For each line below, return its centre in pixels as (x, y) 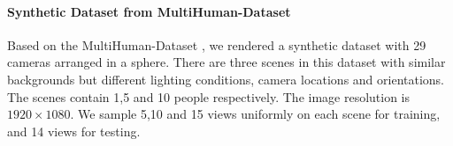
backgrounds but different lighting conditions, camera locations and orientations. (226, 79)
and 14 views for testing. (74, 131)
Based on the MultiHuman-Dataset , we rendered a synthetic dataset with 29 (217, 44)
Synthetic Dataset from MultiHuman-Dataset (149, 11)
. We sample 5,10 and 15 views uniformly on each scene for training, (255, 114)
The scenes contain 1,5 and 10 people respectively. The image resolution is (209, 96)
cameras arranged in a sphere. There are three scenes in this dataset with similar (226, 62)
